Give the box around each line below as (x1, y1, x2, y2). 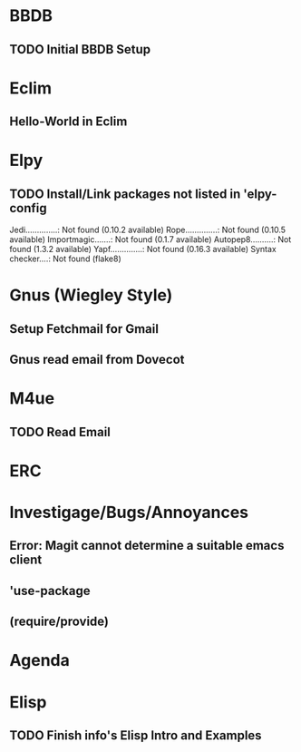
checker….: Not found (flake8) (9, 253, 121, 264)
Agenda (9, 650, 70, 671)
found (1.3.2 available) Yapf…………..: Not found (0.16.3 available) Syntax (9, 244, 277, 255)
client (9, 552, 43, 568)
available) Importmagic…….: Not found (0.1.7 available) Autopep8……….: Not (9, 234, 292, 245)
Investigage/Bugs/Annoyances (9, 503, 249, 522)
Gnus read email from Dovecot (9, 352, 185, 367)
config (9, 200, 47, 216)
